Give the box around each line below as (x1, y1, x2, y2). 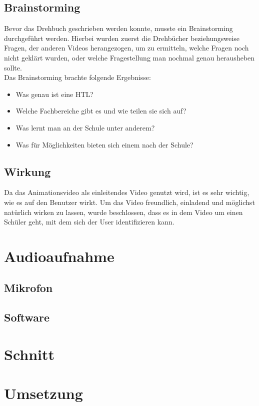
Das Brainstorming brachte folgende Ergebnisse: (4, 72, 151, 82)
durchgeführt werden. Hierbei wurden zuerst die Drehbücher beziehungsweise (4, 32, 239, 43)
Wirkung (4, 163, 51, 179)
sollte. (4, 62, 22, 72)
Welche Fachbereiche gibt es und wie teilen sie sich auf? (15, 105, 186, 116)
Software (4, 309, 50, 325)
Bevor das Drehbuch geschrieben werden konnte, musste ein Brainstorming (4, 23, 233, 33)
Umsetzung (4, 383, 83, 403)
